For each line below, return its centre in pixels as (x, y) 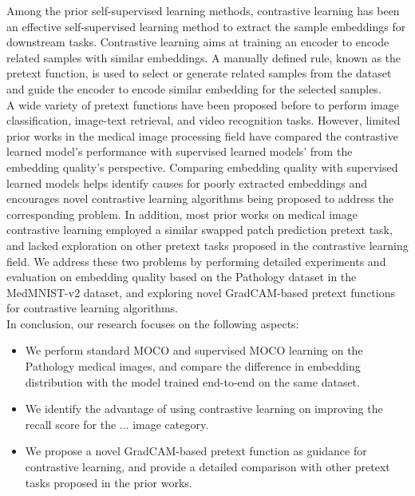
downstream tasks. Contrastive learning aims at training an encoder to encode (198, 42)
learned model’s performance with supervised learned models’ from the (180, 151)
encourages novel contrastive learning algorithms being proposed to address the (200, 198)
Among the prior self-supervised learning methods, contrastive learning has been (203, 10)
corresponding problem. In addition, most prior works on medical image (182, 214)
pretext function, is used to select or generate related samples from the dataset (199, 73)
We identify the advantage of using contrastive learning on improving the (204, 409)
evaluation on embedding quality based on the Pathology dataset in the (182, 277)
